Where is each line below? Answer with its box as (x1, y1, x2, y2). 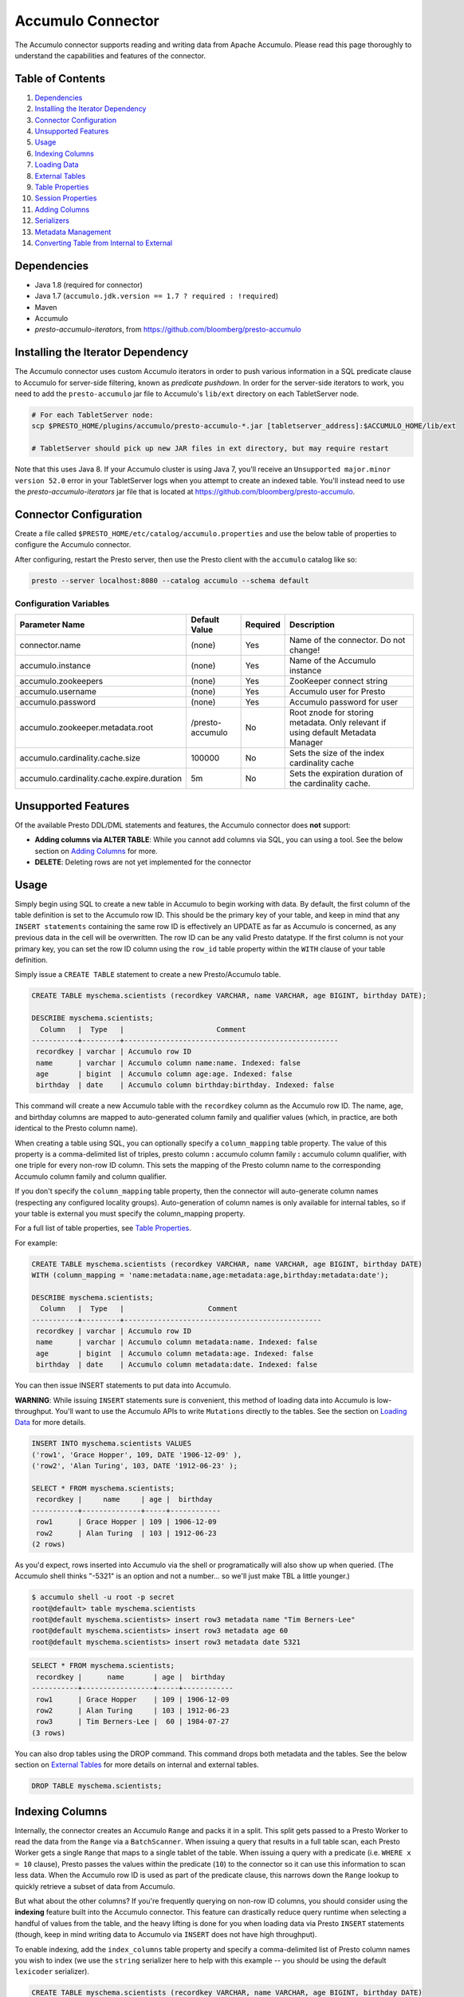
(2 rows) (31, 1539, 66, 1549)
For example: (14, 1238, 58, 1248)
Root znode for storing (289, 707, 374, 718)
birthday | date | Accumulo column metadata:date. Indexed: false (36, 1360, 318, 1369)
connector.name (19, 640, 81, 651)
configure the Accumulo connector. (14, 540, 132, 550)
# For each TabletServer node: (31, 411, 155, 419)
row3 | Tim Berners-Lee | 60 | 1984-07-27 (36, 1717, 230, 1726)
